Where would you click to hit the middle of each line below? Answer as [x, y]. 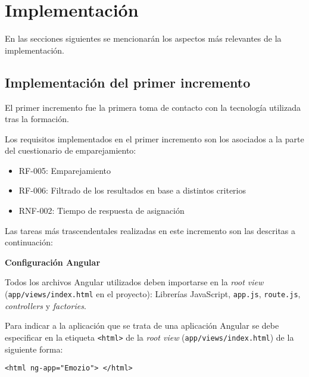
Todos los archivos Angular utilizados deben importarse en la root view [134, 282]
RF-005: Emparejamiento [65, 170]
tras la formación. [37, 119]
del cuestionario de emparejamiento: [71, 150]
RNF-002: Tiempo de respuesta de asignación [102, 211]
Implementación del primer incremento [128, 82]
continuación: [29, 242]
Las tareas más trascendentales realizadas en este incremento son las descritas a [150, 230]
